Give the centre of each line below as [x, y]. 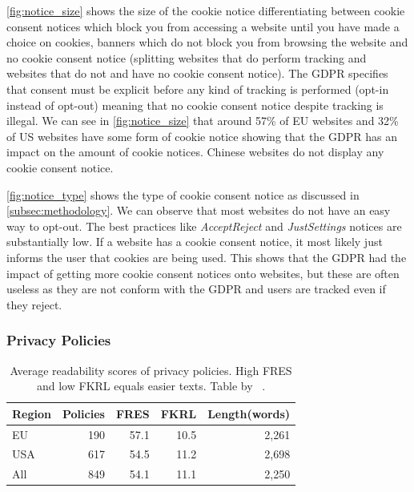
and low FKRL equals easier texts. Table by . [151, 386]
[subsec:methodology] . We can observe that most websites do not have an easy [199, 210]
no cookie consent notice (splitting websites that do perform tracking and [187, 57]
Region [32, 413]
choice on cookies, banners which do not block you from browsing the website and [207, 42]
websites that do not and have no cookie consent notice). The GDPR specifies [197, 73]
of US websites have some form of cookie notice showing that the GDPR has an [202, 136]
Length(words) [249, 413]
